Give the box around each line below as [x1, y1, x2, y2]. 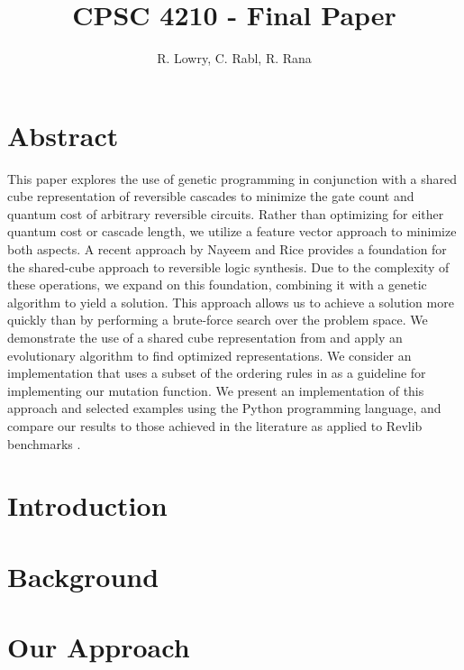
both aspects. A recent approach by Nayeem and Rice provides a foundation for [7, 240, 447, 259]
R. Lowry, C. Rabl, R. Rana [157, 49, 312, 68]
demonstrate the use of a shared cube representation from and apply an [7, 328, 403, 346]
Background [7, 557, 159, 594]
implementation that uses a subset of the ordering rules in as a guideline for [7, 363, 426, 382]
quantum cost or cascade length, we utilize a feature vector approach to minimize [7, 222, 457, 241]
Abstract [7, 116, 119, 153]
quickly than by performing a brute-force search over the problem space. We [7, 310, 428, 329]
